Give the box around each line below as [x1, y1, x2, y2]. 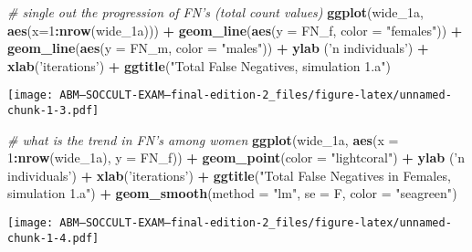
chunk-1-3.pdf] [7, 104, 100, 118]
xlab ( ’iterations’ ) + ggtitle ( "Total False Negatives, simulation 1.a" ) [7, 56, 391, 75]
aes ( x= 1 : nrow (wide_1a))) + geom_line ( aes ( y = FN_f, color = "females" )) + [7, 20, 463, 39]
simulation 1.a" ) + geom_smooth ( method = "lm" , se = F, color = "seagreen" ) [7, 184, 457, 203]
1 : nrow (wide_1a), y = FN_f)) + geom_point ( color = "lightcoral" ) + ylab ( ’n [7, 148, 466, 167]
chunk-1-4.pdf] [7, 231, 100, 245]
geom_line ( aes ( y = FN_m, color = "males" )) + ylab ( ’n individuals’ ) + [7, 38, 429, 58]
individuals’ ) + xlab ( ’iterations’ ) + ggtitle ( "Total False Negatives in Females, [7, 165, 451, 184]
